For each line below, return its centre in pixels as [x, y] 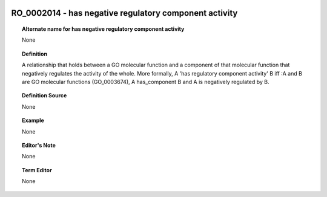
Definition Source [45, 95]
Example [33, 120]
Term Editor [37, 170]
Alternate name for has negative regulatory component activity [103, 29]
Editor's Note [39, 145]
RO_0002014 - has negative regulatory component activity [124, 13]
